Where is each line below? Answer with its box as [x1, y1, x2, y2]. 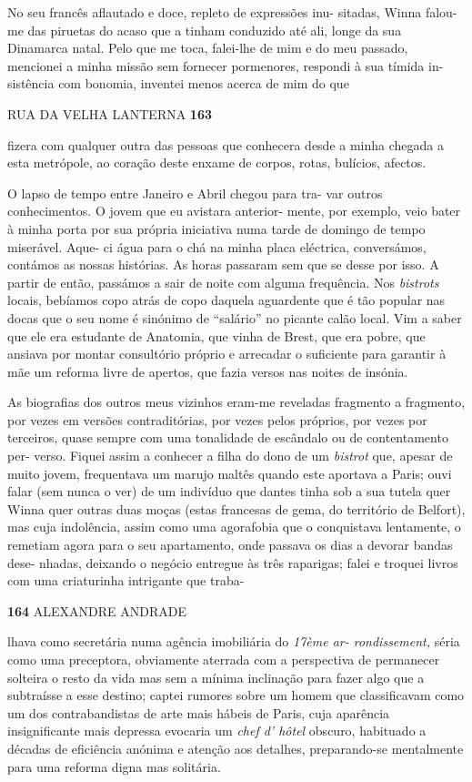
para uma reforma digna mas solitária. [7, 757, 221, 776]
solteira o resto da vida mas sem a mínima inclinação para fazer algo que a [7, 667, 425, 686]
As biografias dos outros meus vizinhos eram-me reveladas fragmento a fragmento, [7, 392, 466, 411]
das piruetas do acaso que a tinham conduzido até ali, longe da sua [27, 20, 402, 39]
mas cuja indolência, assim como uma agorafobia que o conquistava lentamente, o [7, 517, 461, 536]
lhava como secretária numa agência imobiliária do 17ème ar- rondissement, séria [7, 632, 460, 651]
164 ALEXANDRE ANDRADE [7, 601, 187, 620]
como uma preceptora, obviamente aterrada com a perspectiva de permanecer [7, 650, 440, 668]
